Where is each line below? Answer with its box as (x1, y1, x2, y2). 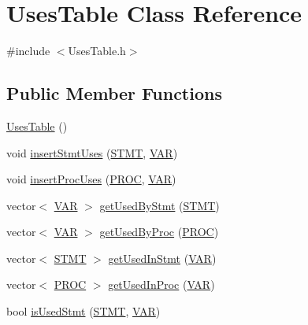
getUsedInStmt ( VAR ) (108, 249, 217, 266)
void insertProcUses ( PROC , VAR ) (6, 171, 176, 187)
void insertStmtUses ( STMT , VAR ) (6, 144, 178, 161)
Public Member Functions (6, 81, 222, 105)
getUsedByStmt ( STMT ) (99, 197, 220, 213)
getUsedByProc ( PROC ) (99, 223, 219, 240)
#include (6, 42, 50, 59)
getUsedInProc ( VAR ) (108, 276, 215, 293)
